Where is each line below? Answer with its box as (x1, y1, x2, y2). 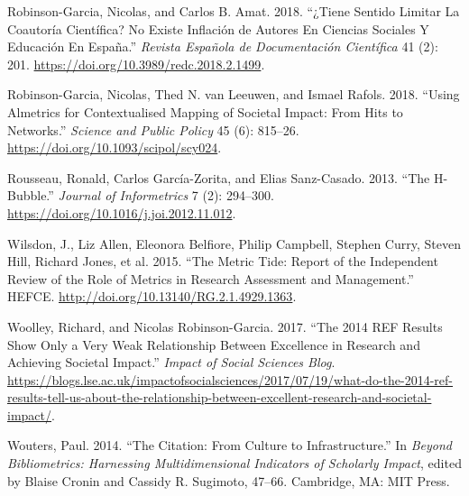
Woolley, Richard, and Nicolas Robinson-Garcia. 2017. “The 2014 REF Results (7, 317, 443, 335)
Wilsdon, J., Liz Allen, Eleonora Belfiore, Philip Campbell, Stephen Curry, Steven (7, 234, 461, 253)
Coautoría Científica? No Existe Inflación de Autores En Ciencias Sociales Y (7, 19, 429, 38)
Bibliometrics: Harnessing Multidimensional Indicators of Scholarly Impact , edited (7, 454, 462, 473)
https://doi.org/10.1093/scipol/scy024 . (7, 138, 222, 157)
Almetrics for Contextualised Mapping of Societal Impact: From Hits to (7, 102, 403, 121)
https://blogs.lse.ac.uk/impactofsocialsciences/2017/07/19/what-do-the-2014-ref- (7, 370, 453, 389)
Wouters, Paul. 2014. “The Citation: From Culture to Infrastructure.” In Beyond (7, 436, 452, 455)
